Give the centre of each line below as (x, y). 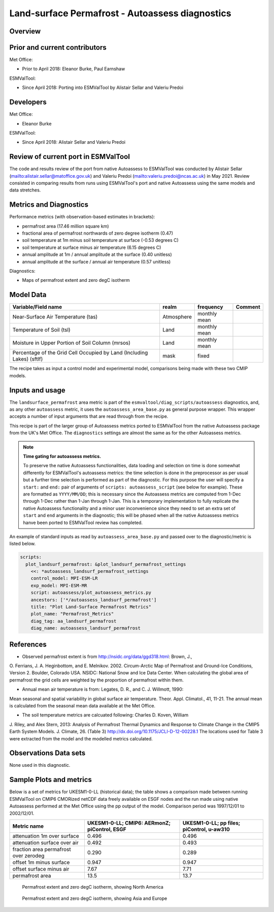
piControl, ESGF (107, 829)
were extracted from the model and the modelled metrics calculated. (81, 738)
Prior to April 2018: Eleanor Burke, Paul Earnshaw (74, 69)
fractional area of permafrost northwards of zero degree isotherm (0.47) (98, 233)
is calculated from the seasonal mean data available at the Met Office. (82, 706)
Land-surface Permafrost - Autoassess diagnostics (120, 13)
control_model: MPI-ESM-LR (64, 578)
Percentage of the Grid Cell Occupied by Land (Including (80, 353)
